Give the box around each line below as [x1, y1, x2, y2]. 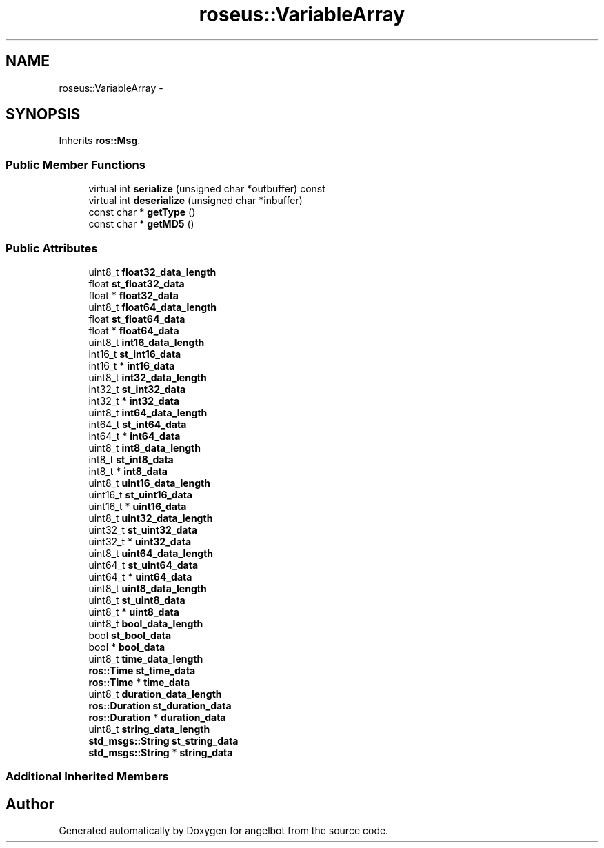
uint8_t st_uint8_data [88, 594, 185, 606]
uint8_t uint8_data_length [88, 582, 207, 594]
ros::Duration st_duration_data [88, 699, 232, 711]
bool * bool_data [88, 640, 165, 653]
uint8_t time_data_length [88, 652, 203, 665]
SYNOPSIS [6, 105, 81, 123]
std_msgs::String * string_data [88, 746, 233, 758]
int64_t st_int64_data [88, 418, 187, 430]
